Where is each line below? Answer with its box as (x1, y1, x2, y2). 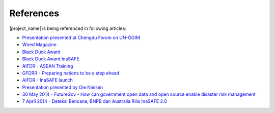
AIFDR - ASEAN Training (22, 63, 73, 69)
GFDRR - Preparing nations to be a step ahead (22, 70, 120, 76)
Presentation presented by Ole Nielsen (22, 84, 103, 90)
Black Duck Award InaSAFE (22, 56, 79, 62)
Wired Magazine (22, 42, 57, 48)
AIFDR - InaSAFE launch (22, 77, 73, 83)
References (9, 8, 60, 19)
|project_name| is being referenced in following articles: (9, 25, 127, 31)
